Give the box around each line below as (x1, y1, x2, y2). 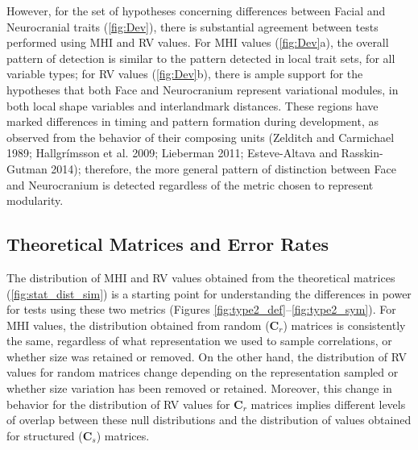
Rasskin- (341, 144, 383, 161)
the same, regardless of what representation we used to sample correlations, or (6, 332, 392, 349)
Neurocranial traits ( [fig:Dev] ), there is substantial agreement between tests (6, 18, 379, 35)
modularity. (6, 192, 64, 209)
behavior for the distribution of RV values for (6, 395, 230, 412)
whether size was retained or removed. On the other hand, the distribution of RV (6, 348, 407, 365)
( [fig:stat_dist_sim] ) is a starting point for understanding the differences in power (6, 285, 412, 302)
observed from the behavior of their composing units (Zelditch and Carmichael (6, 128, 395, 145)
